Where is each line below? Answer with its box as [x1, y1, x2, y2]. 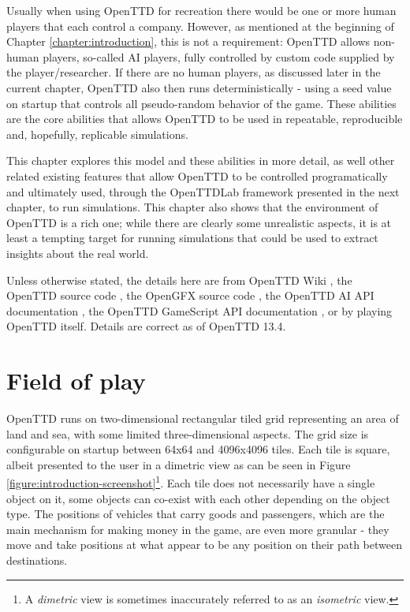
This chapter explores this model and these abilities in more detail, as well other [6, 152, 395, 169]
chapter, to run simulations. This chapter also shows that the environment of [6, 199, 378, 215]
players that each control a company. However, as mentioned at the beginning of [6, 17, 394, 34]
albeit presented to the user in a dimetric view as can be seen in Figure [6, 456, 351, 472]
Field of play [6, 364, 146, 397]
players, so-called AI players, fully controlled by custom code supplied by [43, 48, 395, 65]
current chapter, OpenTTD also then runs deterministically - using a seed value [6, 79, 392, 95]
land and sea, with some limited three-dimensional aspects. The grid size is [6, 425, 369, 442]
